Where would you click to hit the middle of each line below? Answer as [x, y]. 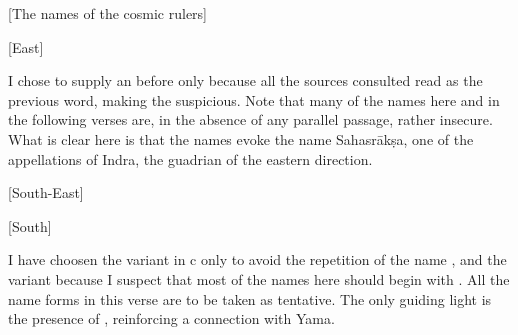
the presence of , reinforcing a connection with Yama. [171, 318]
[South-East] [46, 192]
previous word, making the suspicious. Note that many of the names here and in [254, 99]
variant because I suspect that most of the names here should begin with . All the [259, 278]
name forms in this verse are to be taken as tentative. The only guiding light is [250, 298]
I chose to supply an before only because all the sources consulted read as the [245, 80]
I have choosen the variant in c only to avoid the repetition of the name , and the [257, 259]
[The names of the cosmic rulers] [107, 13]
